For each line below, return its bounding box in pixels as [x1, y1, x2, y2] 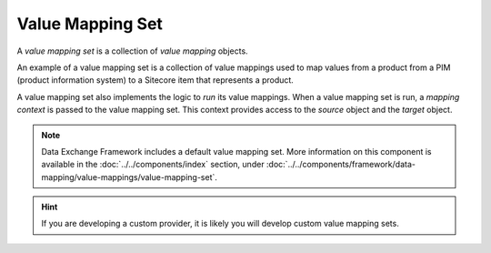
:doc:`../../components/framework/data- [266, 159, 416, 170]
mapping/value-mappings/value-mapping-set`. [41, 171, 218, 182]
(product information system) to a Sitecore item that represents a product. [16, 75, 295, 86]
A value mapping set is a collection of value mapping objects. [16, 46, 249, 56]
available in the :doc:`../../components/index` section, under [41, 159, 265, 170]
